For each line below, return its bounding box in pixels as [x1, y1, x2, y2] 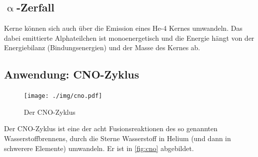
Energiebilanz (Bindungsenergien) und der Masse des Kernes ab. [4, 42, 200, 53]
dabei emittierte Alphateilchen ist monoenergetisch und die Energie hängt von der [4, 32, 255, 43]
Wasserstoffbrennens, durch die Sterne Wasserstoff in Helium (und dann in [4, 133, 231, 144]
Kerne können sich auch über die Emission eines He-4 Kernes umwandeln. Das [4, 23, 243, 33]
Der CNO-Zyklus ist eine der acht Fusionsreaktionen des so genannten [4, 123, 218, 134]
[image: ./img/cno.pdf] [24, 92, 102, 100]
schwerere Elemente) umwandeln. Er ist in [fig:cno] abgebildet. [4, 143, 194, 153]
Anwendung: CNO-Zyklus [4, 67, 139, 82]
